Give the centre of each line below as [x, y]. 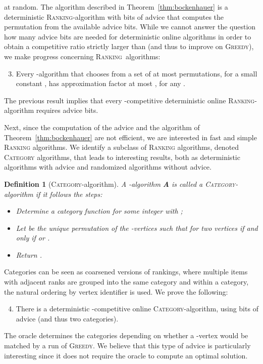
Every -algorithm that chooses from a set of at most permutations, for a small [137, 73]
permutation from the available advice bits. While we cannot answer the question [130, 27]
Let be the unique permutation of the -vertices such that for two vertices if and [137, 228]
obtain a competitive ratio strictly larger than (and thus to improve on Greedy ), [129, 46]
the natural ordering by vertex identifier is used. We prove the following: [116, 291]
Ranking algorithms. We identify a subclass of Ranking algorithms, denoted [122, 147]
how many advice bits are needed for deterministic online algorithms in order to [128, 36]
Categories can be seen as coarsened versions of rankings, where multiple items [126, 272]
